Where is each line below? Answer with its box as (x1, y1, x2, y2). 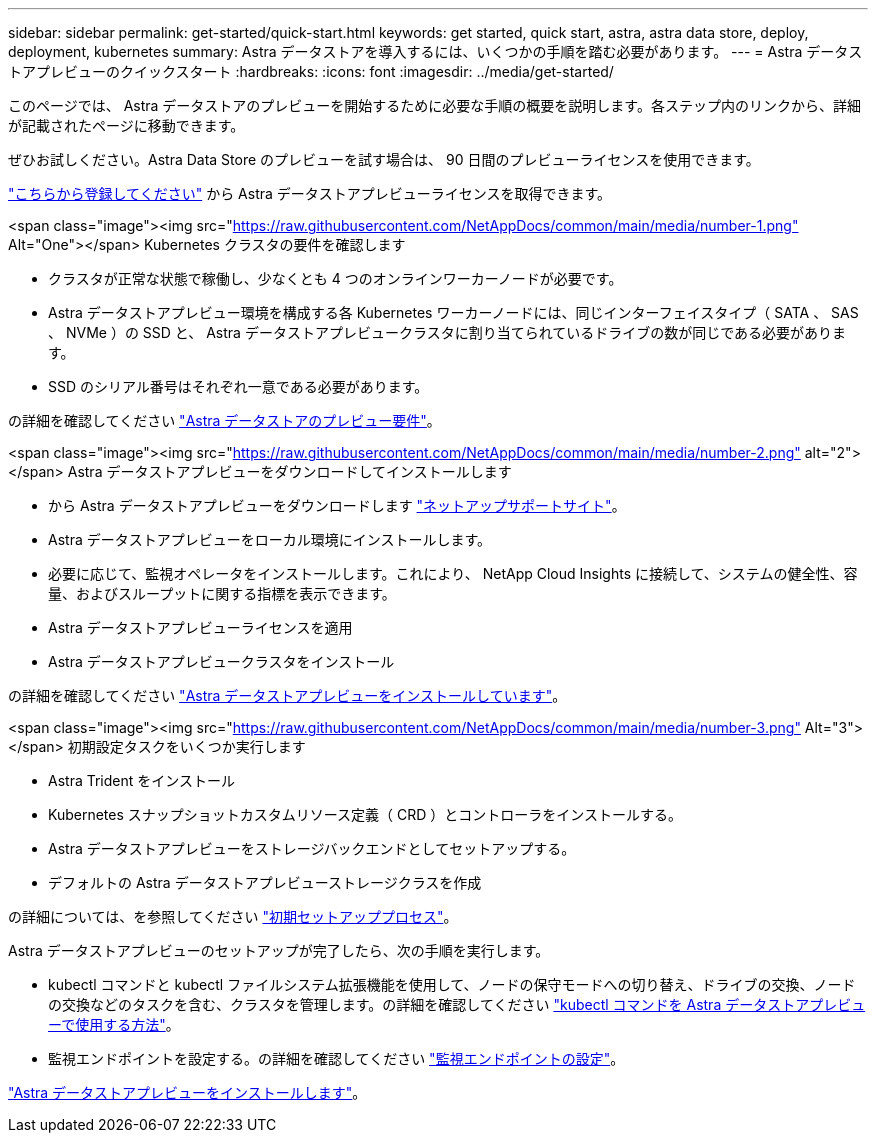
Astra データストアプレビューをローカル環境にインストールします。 (48, 531, 492, 548)
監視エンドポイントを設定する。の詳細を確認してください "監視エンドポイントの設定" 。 (48, 1050, 625, 1067)
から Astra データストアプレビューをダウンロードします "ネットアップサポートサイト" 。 (48, 497, 626, 514)
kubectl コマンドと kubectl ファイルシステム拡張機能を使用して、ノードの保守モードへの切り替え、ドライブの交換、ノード (48, 976, 856, 993)
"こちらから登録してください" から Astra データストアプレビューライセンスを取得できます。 (8, 185, 612, 202)
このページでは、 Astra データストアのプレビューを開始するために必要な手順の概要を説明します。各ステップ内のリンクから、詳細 (8, 97, 861, 114)
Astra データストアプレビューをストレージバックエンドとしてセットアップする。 (48, 840, 576, 857)
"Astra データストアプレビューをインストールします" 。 (8, 1084, 367, 1101)
